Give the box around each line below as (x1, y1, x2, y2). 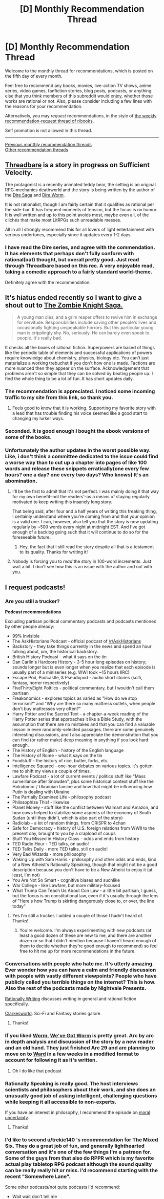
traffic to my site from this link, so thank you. (5, 394, 113, 400)
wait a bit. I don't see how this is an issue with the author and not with (12, 564, 153, 570)
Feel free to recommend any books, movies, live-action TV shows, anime (5, 82, 152, 89)
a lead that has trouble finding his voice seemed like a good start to (12, 410, 148, 416)
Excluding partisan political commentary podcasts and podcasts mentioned (5, 619, 157, 624)
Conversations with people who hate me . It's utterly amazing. (5, 960, 154, 967)
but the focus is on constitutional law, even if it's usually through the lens (12, 893, 159, 899)
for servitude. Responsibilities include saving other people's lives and (17, 319, 157, 325)
